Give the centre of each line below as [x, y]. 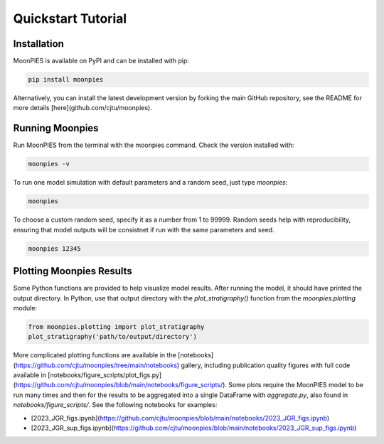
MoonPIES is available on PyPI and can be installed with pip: [101, 61]
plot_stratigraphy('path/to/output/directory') [112, 337]
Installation [38, 44]
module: [25, 308]
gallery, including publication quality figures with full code [266, 365]
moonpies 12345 [54, 248]
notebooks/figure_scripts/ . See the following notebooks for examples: [115, 405]
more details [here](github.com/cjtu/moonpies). [83, 108]
